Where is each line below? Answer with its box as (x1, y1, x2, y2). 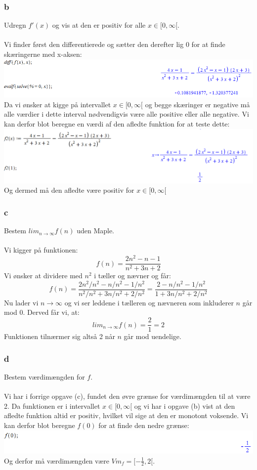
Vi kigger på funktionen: (4, 245, 78, 255)
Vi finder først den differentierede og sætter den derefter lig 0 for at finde (4, 39, 225, 49)
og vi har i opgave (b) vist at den (134, 400, 235, 411)
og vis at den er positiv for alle (52, 20, 146, 30)
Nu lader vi (4, 297, 39, 307)
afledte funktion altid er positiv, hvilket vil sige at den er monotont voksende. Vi (4, 410, 249, 421)
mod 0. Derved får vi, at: (4, 307, 80, 317)
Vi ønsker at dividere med (4, 270, 83, 281)
